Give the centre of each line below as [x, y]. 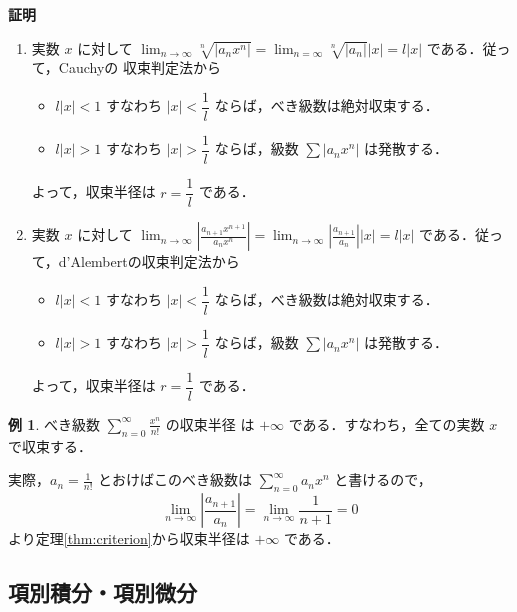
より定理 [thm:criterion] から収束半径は [129, 538]
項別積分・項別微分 [102, 592]
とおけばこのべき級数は [175, 479]
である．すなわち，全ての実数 [386, 423]
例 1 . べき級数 [54, 423]
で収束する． [50, 445]
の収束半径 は [210, 423]
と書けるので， [383, 479]
